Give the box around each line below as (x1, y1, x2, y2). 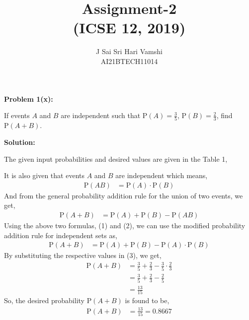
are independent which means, (115, 170, 208, 181)
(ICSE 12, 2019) (73, 17, 186, 38)
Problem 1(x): (4, 93, 53, 104)
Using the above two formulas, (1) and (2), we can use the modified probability (4, 220, 246, 231)
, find (216, 110, 233, 121)
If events (4, 110, 30, 121)
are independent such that (61, 110, 141, 121)
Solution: (4, 137, 35, 147)
